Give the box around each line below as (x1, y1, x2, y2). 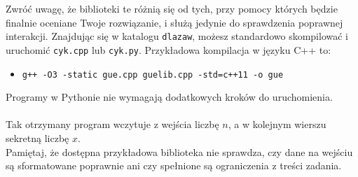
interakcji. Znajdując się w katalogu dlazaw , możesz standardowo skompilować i (6, 29, 348, 43)
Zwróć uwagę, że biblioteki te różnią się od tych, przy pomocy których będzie (6, 1, 338, 15)
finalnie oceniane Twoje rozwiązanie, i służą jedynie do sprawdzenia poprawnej (6, 15, 343, 29)
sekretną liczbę (6, 130, 69, 145)
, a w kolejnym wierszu (228, 117, 326, 132)
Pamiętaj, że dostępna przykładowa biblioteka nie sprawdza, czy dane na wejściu (6, 144, 353, 159)
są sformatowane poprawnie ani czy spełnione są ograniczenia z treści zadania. (6, 158, 342, 173)
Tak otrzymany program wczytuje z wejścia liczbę (6, 117, 219, 132)
